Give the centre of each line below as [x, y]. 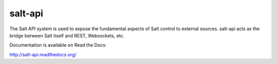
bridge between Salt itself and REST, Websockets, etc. [67, 35]
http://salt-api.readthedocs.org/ [43, 54]
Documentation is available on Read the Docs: [58, 45]
